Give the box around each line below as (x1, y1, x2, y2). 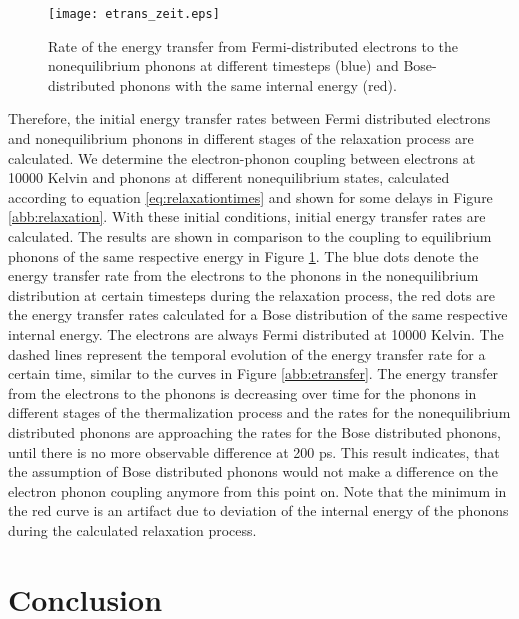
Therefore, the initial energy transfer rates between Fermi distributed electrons (8, 108, 491, 129)
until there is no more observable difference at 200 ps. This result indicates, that (8, 441, 500, 462)
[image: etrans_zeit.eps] (48, 7, 220, 21)
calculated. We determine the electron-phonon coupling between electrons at (8, 147, 476, 168)
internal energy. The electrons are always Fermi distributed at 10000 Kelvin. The (8, 323, 504, 344)
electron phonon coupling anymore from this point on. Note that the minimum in (8, 480, 507, 501)
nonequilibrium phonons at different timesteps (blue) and (48, 55, 399, 76)
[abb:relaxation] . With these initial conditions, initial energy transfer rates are (8, 206, 486, 227)
